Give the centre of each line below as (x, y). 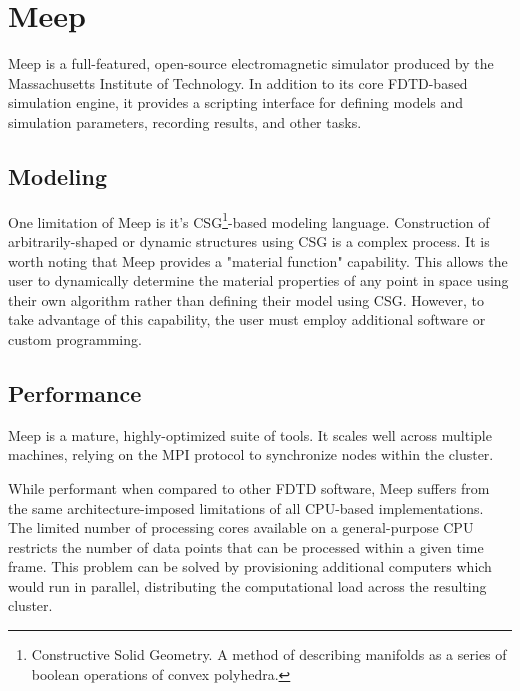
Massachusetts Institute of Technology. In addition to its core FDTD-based (238, 82)
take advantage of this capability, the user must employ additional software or (247, 319)
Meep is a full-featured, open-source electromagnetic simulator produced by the (251, 63)
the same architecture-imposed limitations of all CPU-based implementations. (246, 507)
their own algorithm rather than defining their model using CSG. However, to (246, 299)
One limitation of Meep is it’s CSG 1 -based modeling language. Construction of (249, 220)
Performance (75, 392)
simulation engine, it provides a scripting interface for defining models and (236, 102)
